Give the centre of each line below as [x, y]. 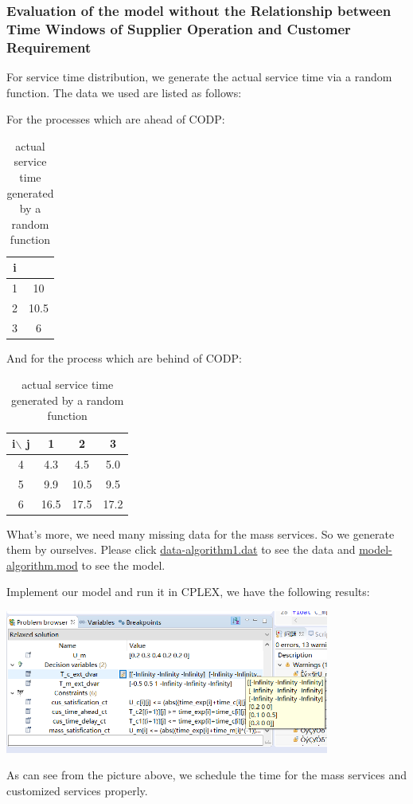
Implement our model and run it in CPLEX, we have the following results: [188, 592]
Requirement [49, 47]
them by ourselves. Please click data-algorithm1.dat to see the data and [181, 549]
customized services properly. [77, 790]
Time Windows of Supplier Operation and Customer [179, 28]
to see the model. [123, 565]
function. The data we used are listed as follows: [124, 92]
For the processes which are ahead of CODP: [116, 119]
